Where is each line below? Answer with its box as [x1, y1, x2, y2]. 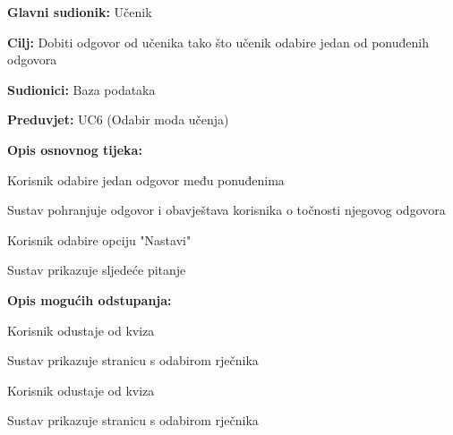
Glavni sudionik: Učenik [7, 3, 152, 21]
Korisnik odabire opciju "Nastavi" [7, 230, 192, 249]
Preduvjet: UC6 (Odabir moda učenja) [7, 110, 229, 129]
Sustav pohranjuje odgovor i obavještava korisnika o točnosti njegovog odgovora [7, 200, 446, 219]
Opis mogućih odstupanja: [7, 290, 172, 309]
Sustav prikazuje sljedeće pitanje [7, 260, 186, 279]
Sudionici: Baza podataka [7, 80, 156, 98]
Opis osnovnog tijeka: [7, 140, 142, 158]
